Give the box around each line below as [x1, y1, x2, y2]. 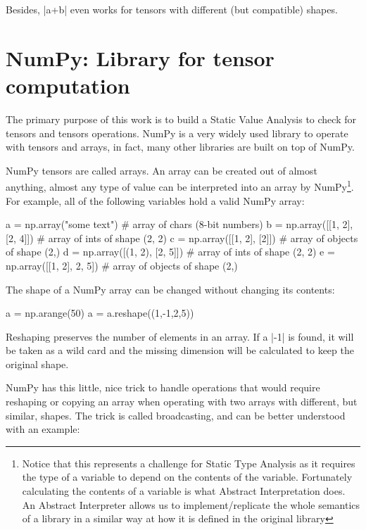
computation [6, 70, 130, 99]
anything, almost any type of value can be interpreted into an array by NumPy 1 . [6, 177, 354, 194]
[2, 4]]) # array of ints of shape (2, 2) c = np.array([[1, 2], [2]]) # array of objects [6, 230, 358, 245]
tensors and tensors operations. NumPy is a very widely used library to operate [6, 125, 348, 140]
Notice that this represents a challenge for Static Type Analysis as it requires [22, 455, 355, 470]
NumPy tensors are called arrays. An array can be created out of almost [6, 163, 317, 177]
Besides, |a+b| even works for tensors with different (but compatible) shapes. [6, 2, 338, 16]
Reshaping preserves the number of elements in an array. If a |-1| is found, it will [6, 329, 354, 343]
